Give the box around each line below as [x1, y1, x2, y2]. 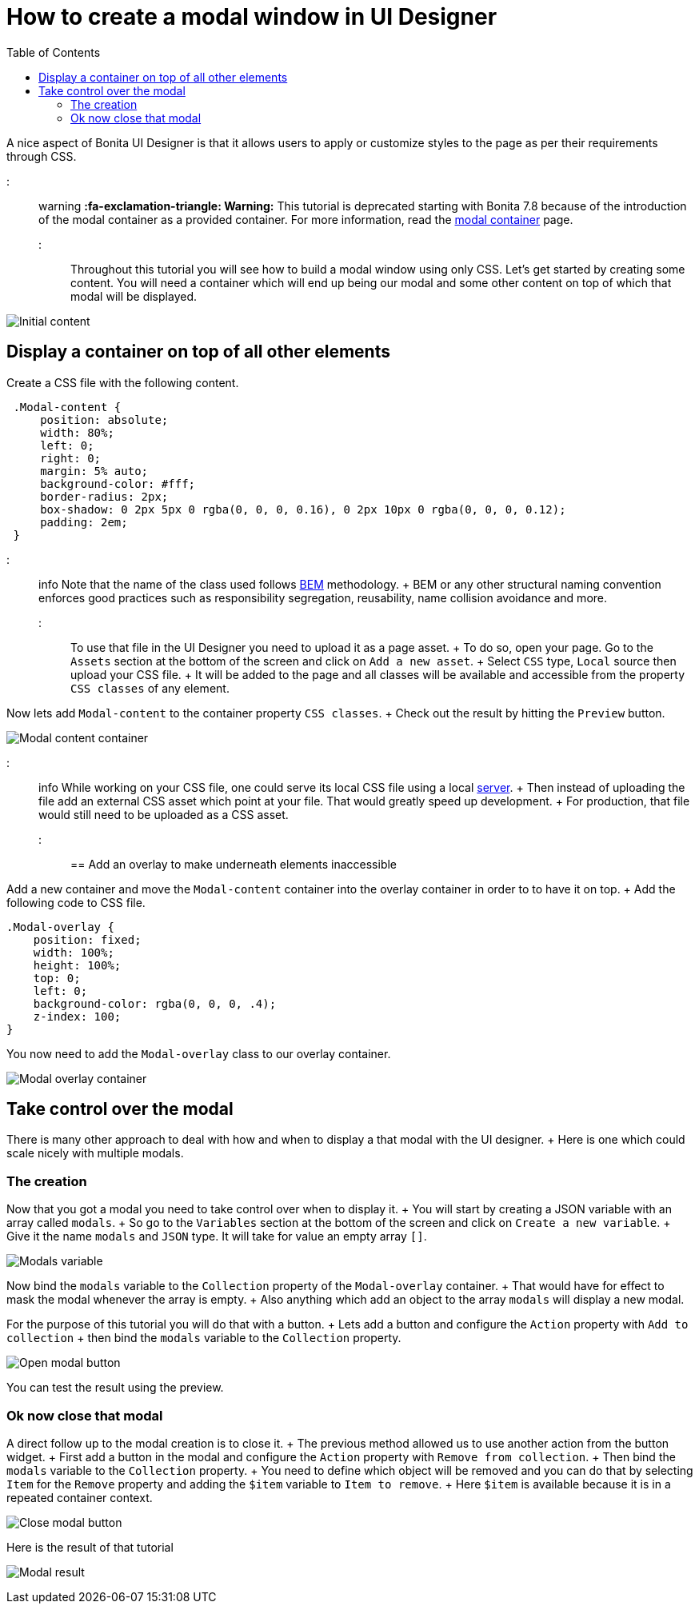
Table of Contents [6, 45, 101, 59]
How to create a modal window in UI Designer [6, 3, 497, 30]
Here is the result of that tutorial [6, 1540, 174, 1554]
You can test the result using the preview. [6, 1380, 224, 1395]
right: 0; [40, 451, 102, 465]
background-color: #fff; [40, 477, 196, 490]
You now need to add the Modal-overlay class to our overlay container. [6, 1046, 391, 1061]
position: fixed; [33, 933, 142, 946]
